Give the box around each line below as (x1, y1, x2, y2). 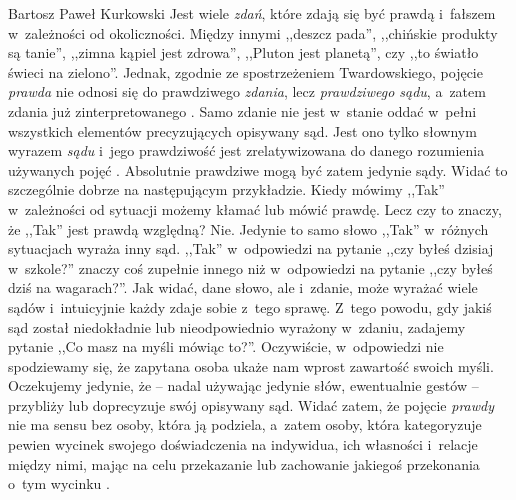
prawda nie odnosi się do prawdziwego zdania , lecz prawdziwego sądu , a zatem (8, 81, 486, 102)
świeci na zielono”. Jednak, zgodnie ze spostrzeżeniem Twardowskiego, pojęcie (8, 61, 483, 82)
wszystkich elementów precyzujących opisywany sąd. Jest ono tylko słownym (8, 120, 477, 141)
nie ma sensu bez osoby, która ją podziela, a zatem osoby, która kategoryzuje (8, 414, 482, 435)
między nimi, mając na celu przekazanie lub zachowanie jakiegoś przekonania (8, 453, 480, 474)
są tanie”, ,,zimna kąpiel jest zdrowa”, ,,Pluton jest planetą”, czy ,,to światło (8, 42, 479, 63)
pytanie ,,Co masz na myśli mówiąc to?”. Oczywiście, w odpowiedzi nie (8, 336, 444, 357)
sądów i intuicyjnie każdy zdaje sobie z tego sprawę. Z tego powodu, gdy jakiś (8, 296, 492, 317)
